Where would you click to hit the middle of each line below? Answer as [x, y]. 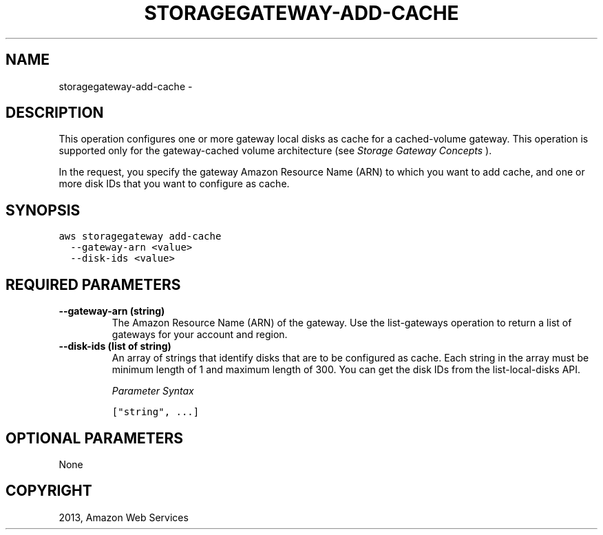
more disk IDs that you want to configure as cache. [174, 184]
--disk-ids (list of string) [115, 346]
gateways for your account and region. [200, 335]
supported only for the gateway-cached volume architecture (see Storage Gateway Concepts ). [275, 151]
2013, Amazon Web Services [124, 517]
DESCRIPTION [55, 113]
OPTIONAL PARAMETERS [95, 438]
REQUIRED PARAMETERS [93, 284]
